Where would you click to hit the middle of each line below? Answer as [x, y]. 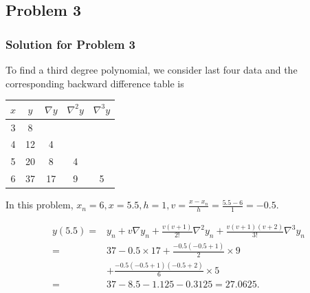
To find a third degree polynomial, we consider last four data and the [152, 69]
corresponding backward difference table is [95, 83]
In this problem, [40, 205]
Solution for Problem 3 [71, 44]
